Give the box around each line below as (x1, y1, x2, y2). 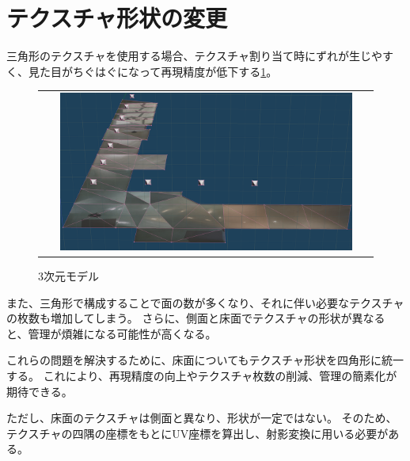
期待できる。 (6, 383, 73, 399)
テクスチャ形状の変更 (6, 2, 227, 34)
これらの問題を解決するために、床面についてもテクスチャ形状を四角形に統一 (6, 352, 404, 368)
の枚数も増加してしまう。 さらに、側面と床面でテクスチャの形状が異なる (6, 310, 385, 326)
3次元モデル (38, 268, 99, 284)
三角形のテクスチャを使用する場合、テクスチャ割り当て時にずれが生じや (6, 48, 383, 64)
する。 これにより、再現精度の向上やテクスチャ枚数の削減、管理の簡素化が (6, 368, 397, 384)
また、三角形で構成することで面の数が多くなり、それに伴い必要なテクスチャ (6, 294, 404, 311)
